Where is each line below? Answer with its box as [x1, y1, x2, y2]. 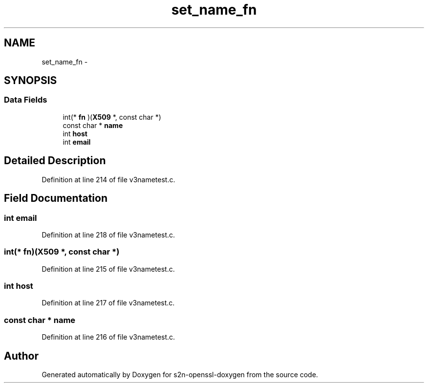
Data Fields [4, 95, 47, 105]
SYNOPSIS [4, 74, 57, 87]
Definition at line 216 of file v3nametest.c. [42, 333, 175, 342]
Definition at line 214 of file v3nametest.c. [42, 175, 175, 184]
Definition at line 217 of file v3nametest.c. [42, 299, 175, 307]
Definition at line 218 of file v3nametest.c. [42, 230, 175, 239]
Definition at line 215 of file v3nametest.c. [42, 264, 175, 273]
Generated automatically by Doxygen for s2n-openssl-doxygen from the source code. [42, 370, 318, 379]
